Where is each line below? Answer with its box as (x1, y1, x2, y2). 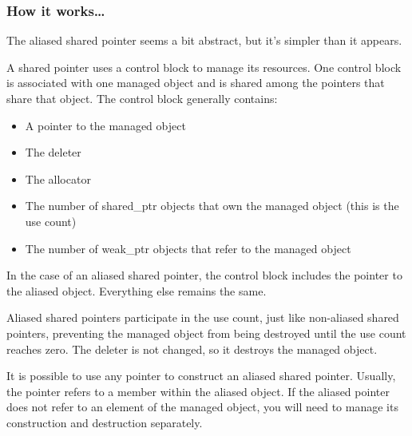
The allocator (25, 170, 91, 187)
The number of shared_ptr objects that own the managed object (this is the (25, 197, 399, 214)
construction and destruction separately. (6, 414, 203, 430)
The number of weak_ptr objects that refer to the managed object (25, 240, 351, 256)
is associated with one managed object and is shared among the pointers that (6, 74, 385, 91)
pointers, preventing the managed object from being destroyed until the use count (6, 324, 406, 341)
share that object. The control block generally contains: (6, 90, 278, 106)
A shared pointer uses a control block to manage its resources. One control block (6, 58, 402, 75)
